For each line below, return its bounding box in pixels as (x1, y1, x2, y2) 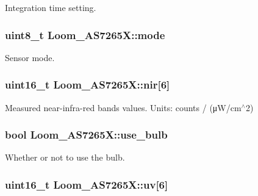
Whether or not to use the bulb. (5, 151, 125, 164)
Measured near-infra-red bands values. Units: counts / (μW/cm (5, 101, 242, 114)
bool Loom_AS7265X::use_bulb (5, 127, 168, 142)
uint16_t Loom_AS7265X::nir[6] (5, 77, 170, 92)
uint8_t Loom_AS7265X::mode (5, 27, 165, 42)
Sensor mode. (5, 51, 55, 64)
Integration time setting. (5, 1, 96, 13)
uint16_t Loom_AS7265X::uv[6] (5, 176, 168, 192)
